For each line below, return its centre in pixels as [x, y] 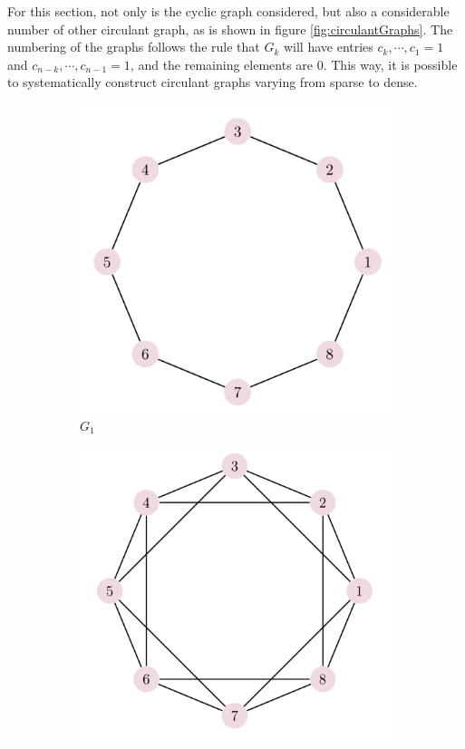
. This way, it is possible [390, 64]
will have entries [328, 47]
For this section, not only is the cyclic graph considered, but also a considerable [228, 11]
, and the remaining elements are [222, 64]
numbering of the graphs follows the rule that [134, 47]
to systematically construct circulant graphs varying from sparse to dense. [213, 82]
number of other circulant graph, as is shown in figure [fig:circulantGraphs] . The [230, 29]
